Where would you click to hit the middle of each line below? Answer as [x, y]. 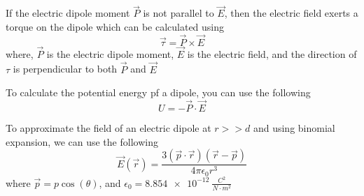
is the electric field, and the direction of [272, 53]
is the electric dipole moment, [110, 53]
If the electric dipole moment [68, 13]
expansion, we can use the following [82, 141]
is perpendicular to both [65, 69]
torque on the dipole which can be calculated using [115, 26]
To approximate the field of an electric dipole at [108, 128]
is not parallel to [178, 13]
